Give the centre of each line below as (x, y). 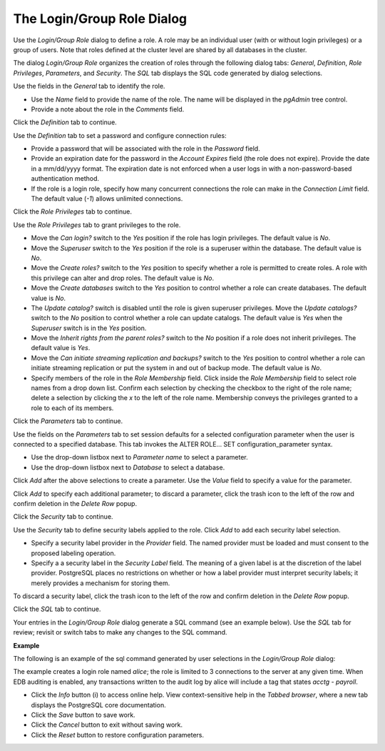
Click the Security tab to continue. (63, 517)
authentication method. (65, 179)
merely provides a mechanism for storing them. (101, 583)
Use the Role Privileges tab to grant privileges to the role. (97, 224)
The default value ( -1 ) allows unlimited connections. (107, 199)
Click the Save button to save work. (83, 715)
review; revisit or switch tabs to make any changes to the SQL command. (120, 632)
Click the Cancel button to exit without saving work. (107, 725)
